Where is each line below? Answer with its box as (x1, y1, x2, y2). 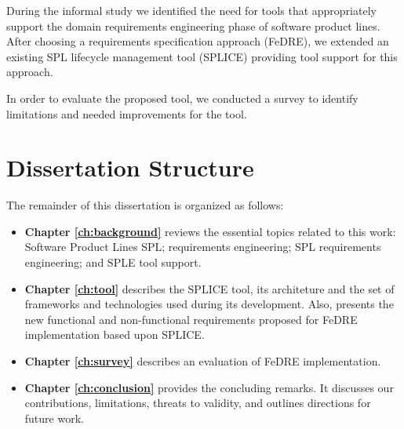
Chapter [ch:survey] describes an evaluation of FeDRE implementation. (24, 353, 381, 369)
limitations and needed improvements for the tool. (6, 105, 247, 122)
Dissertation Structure (6, 151, 254, 184)
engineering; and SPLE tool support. (24, 254, 202, 271)
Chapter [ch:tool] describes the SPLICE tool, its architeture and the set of (24, 280, 395, 296)
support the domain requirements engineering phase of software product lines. (6, 17, 380, 34)
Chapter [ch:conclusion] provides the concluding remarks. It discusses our (24, 379, 394, 395)
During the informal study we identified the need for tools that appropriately (6, 2, 377, 18)
